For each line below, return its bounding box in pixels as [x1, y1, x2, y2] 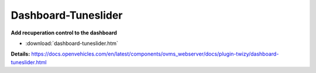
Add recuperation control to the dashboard [11, 29, 117, 36]
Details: [11, 50, 30, 58]
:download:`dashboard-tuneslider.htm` [25, 40, 118, 47]
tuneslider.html [11, 58, 47, 65]
